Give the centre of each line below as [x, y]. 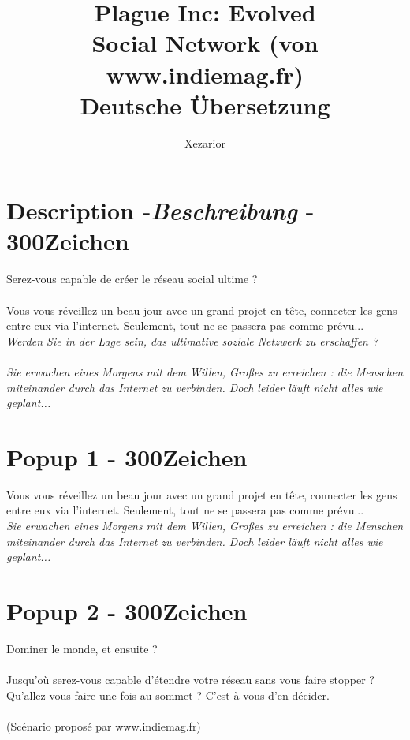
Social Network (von [205, 43]
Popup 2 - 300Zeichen [127, 611]
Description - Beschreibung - [160, 211]
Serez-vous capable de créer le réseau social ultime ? [132, 279]
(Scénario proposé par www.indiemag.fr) [104, 725]
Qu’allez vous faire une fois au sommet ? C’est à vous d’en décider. [168, 695]
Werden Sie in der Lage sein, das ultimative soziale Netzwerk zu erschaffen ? [192, 340]
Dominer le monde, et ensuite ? [82, 648]
